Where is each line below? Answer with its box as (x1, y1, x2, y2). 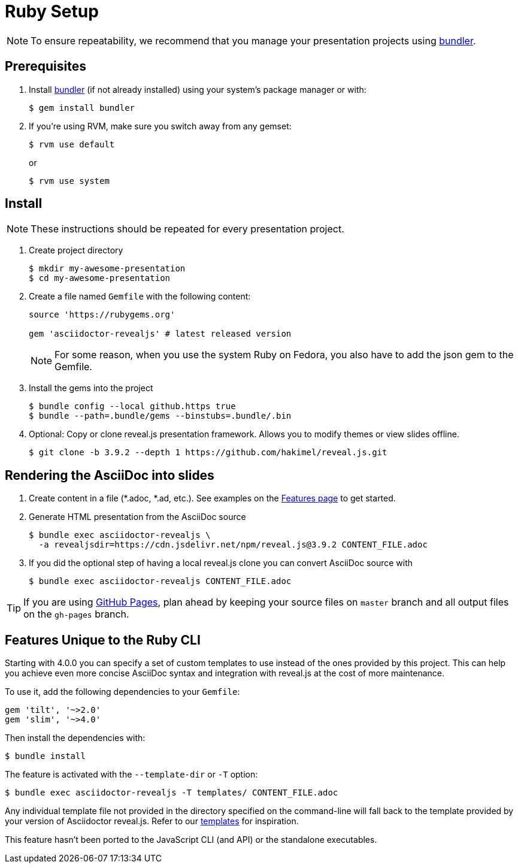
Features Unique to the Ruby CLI (5, 632, 201, 648)
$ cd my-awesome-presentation (29, 273, 171, 283)
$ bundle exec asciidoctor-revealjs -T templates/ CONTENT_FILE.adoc (5, 788, 338, 798)
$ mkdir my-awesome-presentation (29, 264, 186, 274)
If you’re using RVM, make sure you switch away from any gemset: (29, 120, 292, 131)
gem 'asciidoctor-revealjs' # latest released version (29, 329, 292, 339)
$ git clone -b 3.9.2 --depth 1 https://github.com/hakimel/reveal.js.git (29, 447, 387, 458)
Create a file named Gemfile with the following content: (29, 291, 251, 302)
